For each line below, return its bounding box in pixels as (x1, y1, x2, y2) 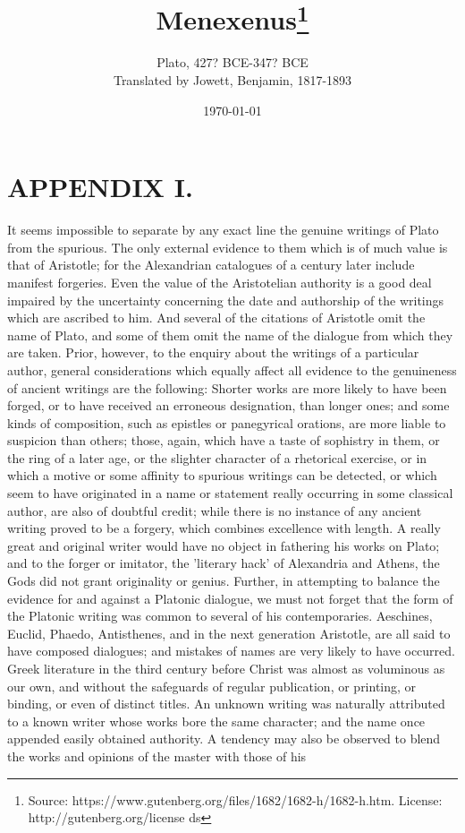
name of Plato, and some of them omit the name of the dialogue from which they (7, 325, 453, 344)
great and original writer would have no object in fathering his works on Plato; (7, 536, 440, 554)
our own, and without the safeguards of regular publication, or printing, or (7, 676, 417, 695)
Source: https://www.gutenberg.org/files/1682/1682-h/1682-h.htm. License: (28, 790, 443, 809)
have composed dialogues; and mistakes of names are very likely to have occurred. (7, 641, 455, 660)
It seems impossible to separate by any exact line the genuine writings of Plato (7, 220, 439, 239)
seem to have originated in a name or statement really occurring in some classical (7, 484, 453, 502)
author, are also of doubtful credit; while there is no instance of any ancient (7, 501, 422, 520)
